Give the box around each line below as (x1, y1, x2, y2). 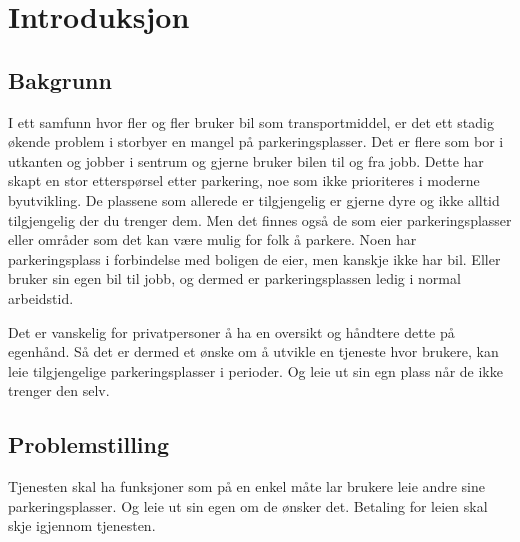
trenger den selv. (8, 380, 110, 401)
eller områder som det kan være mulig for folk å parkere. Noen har (8, 229, 417, 250)
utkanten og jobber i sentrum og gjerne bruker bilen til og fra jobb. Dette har (8, 150, 484, 171)
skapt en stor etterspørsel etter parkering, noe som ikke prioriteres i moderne (8, 170, 480, 191)
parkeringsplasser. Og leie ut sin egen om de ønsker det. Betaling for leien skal (8, 495, 488, 516)
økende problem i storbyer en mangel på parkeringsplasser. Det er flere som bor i (8, 131, 504, 152)
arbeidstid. (8, 287, 74, 308)
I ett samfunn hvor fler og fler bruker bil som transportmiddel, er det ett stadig (8, 111, 494, 132)
